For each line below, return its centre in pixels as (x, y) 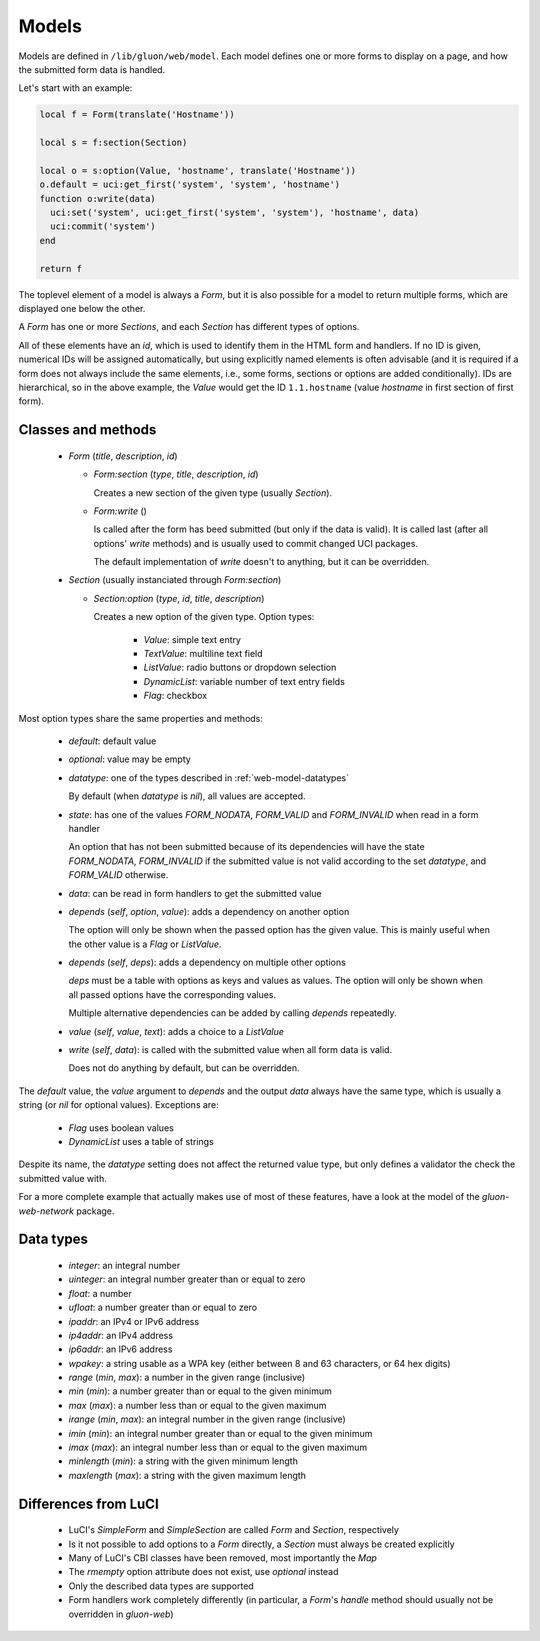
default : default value (112, 741)
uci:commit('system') (103, 226)
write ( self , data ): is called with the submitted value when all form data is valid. (230, 1050)
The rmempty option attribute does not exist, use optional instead (203, 1572)
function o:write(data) (98, 198)
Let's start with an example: (75, 88)
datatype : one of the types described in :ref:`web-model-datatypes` (209, 777)
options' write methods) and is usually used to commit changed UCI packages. (256, 543)
